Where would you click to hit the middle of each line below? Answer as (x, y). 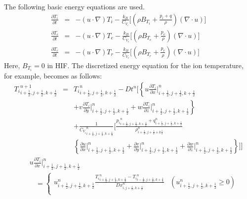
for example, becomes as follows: (53, 75)
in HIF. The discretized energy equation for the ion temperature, (145, 65)
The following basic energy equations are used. (74, 6)
